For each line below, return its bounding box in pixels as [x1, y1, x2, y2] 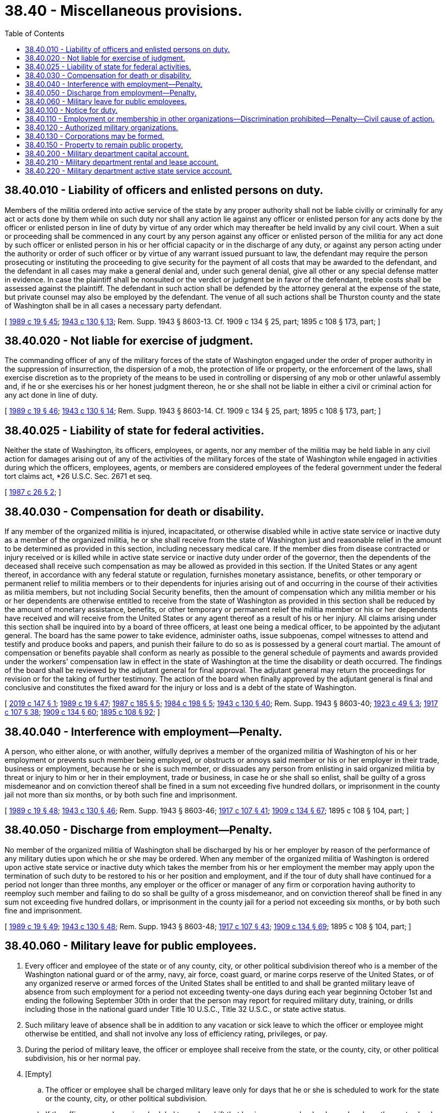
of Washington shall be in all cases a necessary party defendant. [5, 301, 222, 310]
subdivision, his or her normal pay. [25, 1053, 141, 1062]
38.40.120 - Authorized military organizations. [25, 123, 178, 132]
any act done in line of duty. [5, 391, 98, 400]
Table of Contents [5, 29, 65, 38]
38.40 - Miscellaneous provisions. [5, 2, 243, 19]
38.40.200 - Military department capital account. [25, 149, 189, 158]
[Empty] [25, 1069, 52, 1078]
